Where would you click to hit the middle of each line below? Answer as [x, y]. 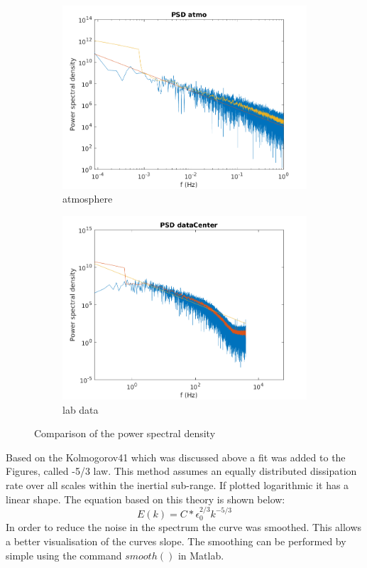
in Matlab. [201, 555]
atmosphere [88, 199]
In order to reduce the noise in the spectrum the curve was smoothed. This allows [184, 527]
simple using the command [64, 555]
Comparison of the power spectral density [125, 433]
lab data [81, 409]
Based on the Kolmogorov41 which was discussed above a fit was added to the [176, 457]
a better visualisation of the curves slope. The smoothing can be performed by [176, 541]
